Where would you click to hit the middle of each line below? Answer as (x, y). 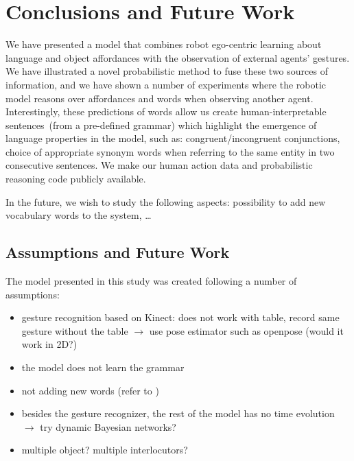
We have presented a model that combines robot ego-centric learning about (164, 44)
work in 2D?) (49, 344)
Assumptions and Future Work (118, 252)
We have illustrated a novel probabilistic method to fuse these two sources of (167, 71)
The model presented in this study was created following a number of (151, 281)
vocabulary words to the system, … (79, 215)
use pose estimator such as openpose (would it (246, 330)
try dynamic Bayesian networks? (108, 426)
